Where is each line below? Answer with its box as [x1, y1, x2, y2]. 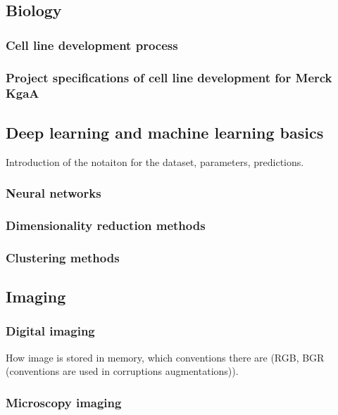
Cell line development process [6, 36, 178, 53]
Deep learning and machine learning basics [6, 121, 324, 143]
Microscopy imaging [6, 393, 122, 411]
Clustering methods [6, 248, 120, 266]
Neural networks [6, 184, 101, 202]
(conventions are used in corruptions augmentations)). [6, 364, 239, 378]
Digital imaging [6, 322, 95, 340]
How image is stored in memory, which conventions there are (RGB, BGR [6, 350, 325, 364]
